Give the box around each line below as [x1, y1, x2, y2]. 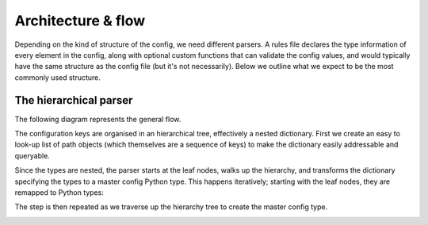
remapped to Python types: [14, 187, 105, 197]
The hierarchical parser [14, 93, 133, 107]
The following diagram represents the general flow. [14, 114, 182, 124]
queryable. [14, 151, 51, 160]
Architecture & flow [14, 12, 146, 29]
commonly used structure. [14, 72, 101, 82]
